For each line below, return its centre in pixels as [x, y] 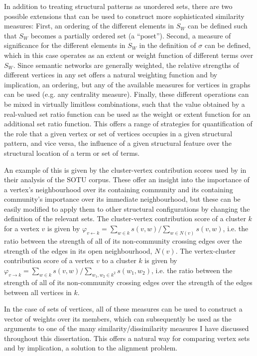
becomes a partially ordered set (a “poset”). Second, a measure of [131, 35]
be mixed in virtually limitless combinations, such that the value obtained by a [125, 104]
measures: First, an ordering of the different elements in [89, 26]
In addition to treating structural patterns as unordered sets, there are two [118, 6]
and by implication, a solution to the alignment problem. [91, 348]
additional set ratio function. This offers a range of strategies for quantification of [128, 124]
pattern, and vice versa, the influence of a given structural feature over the [118, 143]
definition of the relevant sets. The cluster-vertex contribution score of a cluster [125, 218]
